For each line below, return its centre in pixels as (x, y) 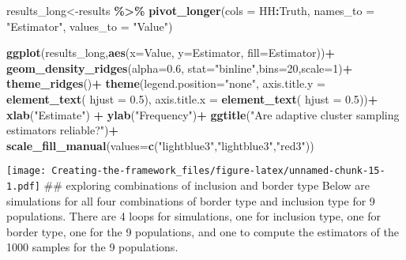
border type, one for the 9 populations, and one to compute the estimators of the (203, 231)
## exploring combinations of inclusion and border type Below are (207, 185)
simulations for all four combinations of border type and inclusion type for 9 (191, 200)
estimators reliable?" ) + (63, 130)
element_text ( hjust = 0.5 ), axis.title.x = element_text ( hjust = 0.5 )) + (192, 98)
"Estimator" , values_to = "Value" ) (90, 26)
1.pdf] (23, 187)
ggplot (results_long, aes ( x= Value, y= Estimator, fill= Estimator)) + (171, 53)
